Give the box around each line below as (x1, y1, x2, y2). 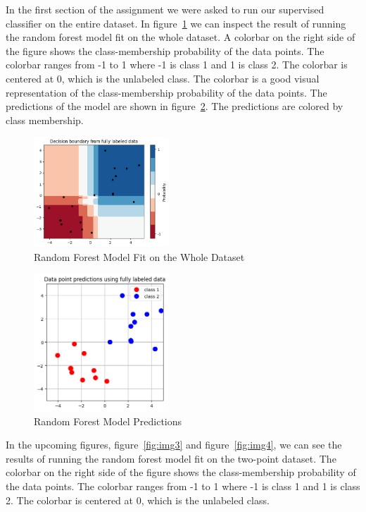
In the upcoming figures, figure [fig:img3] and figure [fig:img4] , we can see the (6, 437, 342, 452)
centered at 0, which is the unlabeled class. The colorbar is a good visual (6, 71, 320, 85)
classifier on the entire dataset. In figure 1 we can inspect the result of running (6, 16, 346, 30)
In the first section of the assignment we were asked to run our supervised (6, 2, 324, 16)
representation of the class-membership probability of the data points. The (6, 85, 327, 99)
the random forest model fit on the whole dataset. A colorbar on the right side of (6, 30, 355, 44)
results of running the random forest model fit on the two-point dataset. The (6, 451, 336, 465)
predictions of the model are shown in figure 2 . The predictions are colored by (6, 99, 343, 114)
